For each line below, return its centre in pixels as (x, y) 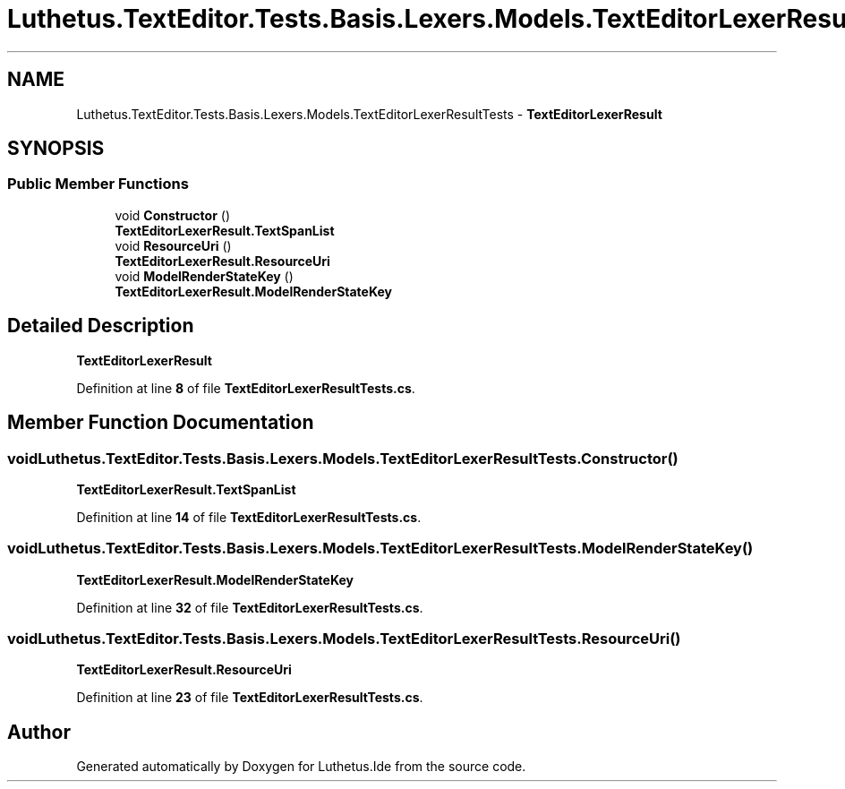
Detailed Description (101, 326)
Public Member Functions (98, 184)
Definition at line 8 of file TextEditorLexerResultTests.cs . (246, 388)
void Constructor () (172, 215)
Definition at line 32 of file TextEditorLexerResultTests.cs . (250, 607)
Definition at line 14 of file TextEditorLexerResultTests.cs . (249, 517)
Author (39, 732)
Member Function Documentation (161, 423)
